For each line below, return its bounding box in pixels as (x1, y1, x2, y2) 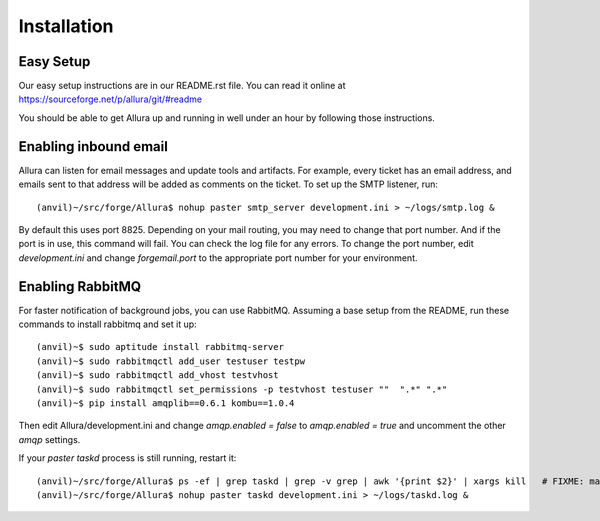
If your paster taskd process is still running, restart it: (18, 452, 237, 464)
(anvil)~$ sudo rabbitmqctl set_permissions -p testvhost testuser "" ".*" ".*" (36, 383, 448, 395)
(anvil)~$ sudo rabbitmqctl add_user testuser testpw (36, 355, 305, 367)
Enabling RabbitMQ (18, 278, 142, 295)
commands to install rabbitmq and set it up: (18, 318, 197, 330)
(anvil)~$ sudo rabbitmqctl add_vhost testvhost (36, 370, 279, 381)
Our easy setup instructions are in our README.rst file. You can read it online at (18, 80, 346, 92)
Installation (18, 15, 114, 37)
